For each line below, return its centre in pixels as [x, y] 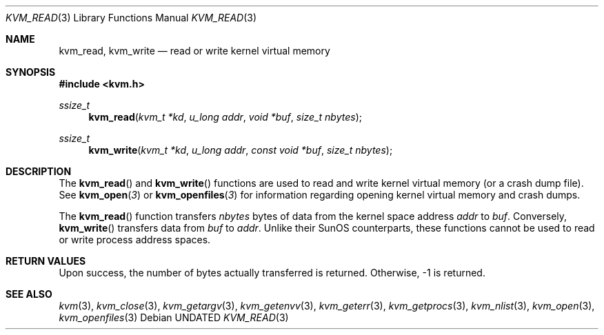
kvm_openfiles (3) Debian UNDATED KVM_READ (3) [174, 317]
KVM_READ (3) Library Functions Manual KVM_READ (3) [131, 18]
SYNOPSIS [31, 72]
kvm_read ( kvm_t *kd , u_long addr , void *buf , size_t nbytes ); [225, 117]
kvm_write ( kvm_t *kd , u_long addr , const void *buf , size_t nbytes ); [241, 150]
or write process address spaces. [135, 240]
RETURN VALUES [46, 261]
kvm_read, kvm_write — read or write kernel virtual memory [194, 51]
